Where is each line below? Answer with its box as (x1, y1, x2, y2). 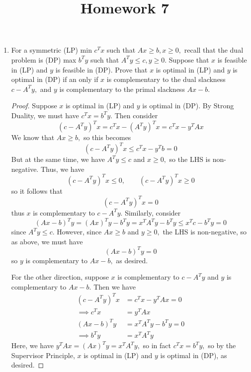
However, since (57, 226, 102, 236)
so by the (208, 340, 236, 351)
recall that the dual (184, 45, 244, 55)
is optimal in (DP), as (160, 350, 227, 360)
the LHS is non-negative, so (163, 226, 247, 236)
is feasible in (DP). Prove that (55, 64, 148, 74)
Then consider (114, 110, 158, 120)
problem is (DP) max (11, 54, 77, 65)
